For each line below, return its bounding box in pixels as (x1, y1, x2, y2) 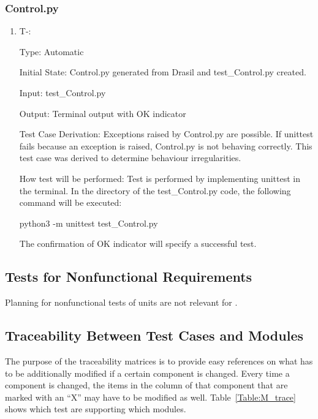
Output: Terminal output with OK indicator (19, 107, 186, 119)
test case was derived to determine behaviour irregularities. (19, 151, 241, 164)
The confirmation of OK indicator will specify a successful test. (19, 237, 257, 250)
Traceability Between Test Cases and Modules (5, 326, 303, 345)
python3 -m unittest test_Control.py (19, 216, 158, 229)
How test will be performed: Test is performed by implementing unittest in (19, 172, 300, 184)
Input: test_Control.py (19, 86, 106, 99)
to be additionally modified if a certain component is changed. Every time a (5, 366, 290, 379)
